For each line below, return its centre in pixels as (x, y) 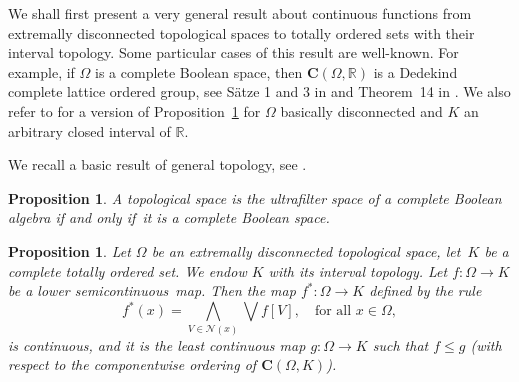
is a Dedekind (415, 71)
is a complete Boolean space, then (199, 71)
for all (333, 311)
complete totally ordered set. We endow (127, 270)
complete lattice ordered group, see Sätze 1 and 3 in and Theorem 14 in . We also (259, 91)
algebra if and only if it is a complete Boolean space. (169, 217)
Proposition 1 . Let (69, 250)
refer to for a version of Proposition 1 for (134, 110)
